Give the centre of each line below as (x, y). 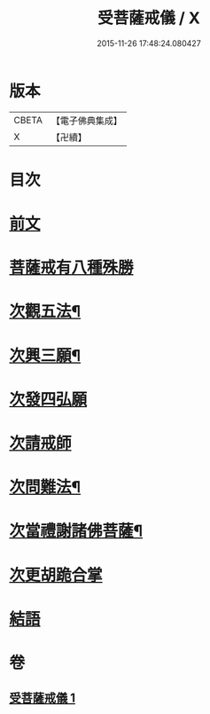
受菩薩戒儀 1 (43, 698)
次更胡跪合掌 (56, 575)
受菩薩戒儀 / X (149, 18)
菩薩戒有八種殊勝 (72, 268)
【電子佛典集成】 (86, 121)
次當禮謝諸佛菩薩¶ (76, 531)
